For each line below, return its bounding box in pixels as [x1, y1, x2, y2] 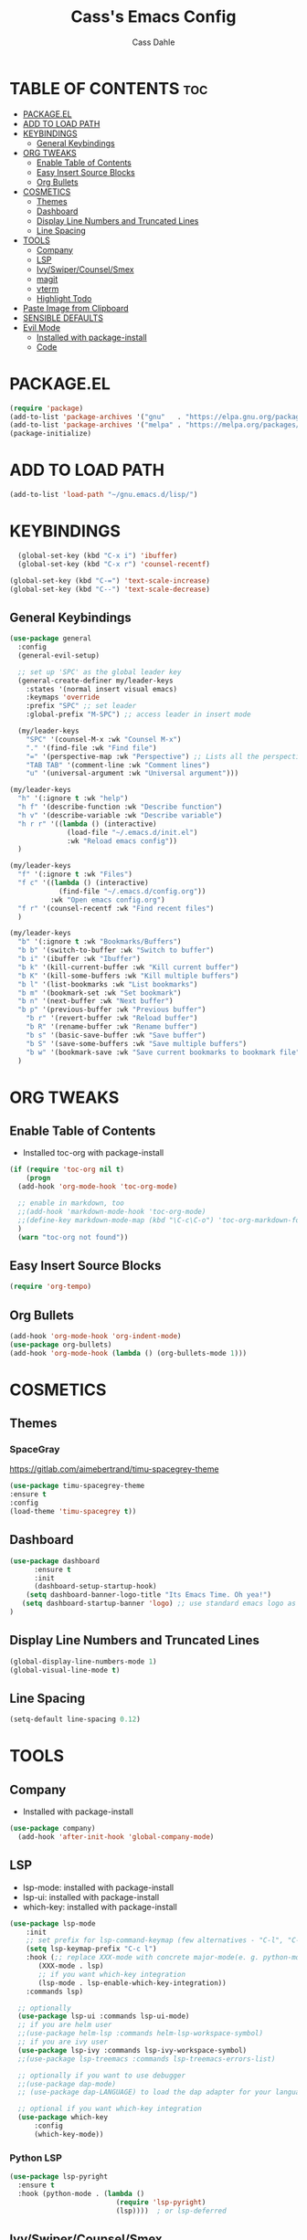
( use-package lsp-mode [9, 1918, 96, 1928]
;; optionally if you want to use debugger [17, 2071, 185, 2080]
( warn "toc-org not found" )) [17, 1232, 129, 1242]
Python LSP [9, 2151, 62, 2164]
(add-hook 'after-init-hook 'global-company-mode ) [17, 1833, 215, 1842]
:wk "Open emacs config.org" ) [49, 895, 166, 904]
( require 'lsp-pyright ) [115, 2197, 206, 2207]
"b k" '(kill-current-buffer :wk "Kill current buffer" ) [17, 962, 239, 972]
